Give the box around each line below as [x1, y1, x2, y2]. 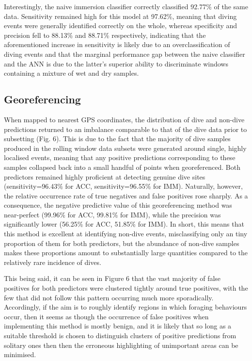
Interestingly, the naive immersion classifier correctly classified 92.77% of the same [4, 1, 248, 11]
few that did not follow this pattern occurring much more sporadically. [4, 292, 214, 302]
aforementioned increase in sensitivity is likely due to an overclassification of [4, 39, 230, 49]
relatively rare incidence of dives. [4, 257, 101, 267]
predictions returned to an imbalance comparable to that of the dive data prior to [4, 124, 247, 134]
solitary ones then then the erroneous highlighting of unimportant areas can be [4, 340, 238, 350]
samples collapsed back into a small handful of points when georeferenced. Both [4, 162, 240, 172]
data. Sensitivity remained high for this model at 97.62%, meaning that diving [4, 11, 237, 21]
